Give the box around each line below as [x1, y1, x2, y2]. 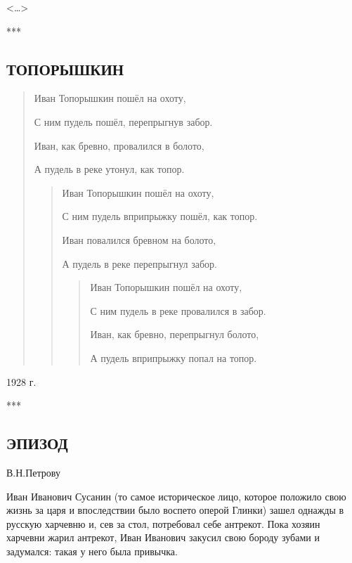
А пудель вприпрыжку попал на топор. [90, 350, 257, 365]
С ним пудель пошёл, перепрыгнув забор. [34, 114, 213, 129]
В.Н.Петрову [6, 465, 60, 479]
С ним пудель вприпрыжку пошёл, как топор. [62, 209, 258, 224]
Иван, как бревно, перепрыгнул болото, [90, 327, 259, 342]
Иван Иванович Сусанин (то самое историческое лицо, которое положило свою [6, 488, 346, 503]
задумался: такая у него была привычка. [6, 543, 178, 558]
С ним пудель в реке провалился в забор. [90, 303, 266, 318]
